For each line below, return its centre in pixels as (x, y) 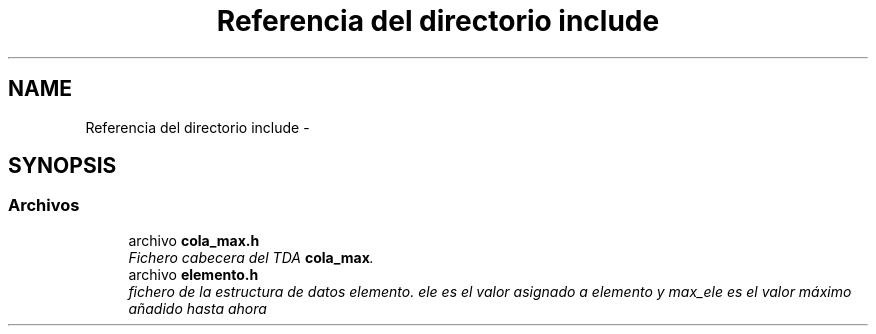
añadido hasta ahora (197, 308)
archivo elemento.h (193, 274)
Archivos (44, 205)
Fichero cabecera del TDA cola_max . (251, 257)
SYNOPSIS (62, 166)
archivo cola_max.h (194, 240)
